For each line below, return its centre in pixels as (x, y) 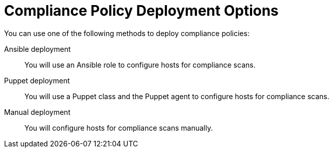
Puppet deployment (37, 80)
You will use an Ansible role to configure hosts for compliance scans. (140, 65)
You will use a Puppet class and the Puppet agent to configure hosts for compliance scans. (177, 96)
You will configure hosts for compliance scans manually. (119, 128)
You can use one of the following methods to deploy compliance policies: (127, 33)
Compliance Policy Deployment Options (142, 11)
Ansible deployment (37, 49)
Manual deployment (37, 112)
